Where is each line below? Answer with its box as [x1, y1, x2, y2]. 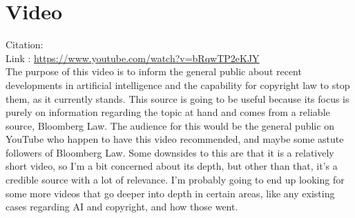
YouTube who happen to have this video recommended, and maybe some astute [6, 132, 344, 146]
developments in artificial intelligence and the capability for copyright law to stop [6, 77, 350, 92]
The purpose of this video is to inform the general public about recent [6, 64, 302, 79]
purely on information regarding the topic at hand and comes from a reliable [6, 105, 330, 119]
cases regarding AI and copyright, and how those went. [6, 199, 238, 214]
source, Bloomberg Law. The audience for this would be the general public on [6, 118, 334, 132]
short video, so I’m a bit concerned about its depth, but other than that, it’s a [6, 159, 338, 173]
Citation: [6, 37, 44, 52]
